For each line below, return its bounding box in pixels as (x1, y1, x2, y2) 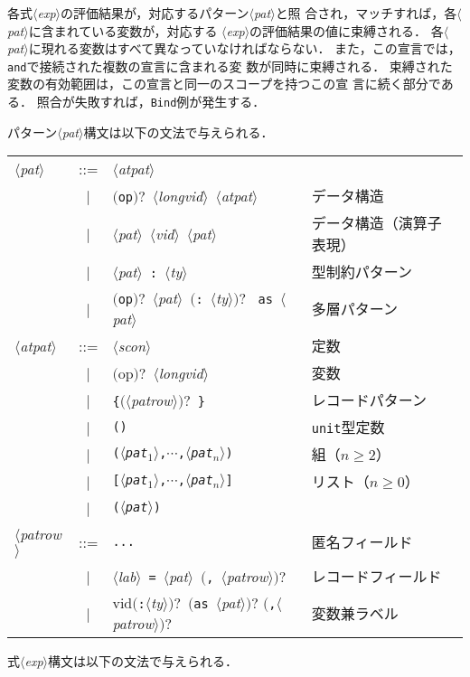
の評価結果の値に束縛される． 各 (249, 21, 444, 40)
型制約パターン (311, 261, 412, 283)
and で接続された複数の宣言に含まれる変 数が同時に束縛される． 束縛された (7, 56, 453, 75)
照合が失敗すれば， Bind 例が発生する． (36, 92, 266, 111)
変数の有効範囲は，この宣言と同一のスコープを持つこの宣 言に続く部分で (7, 74, 441, 93)
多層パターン (311, 298, 398, 320)
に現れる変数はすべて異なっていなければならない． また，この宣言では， (28, 39, 461, 58)
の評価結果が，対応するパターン (61, 4, 249, 22)
